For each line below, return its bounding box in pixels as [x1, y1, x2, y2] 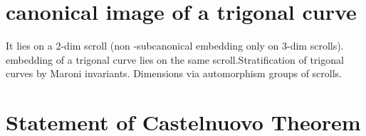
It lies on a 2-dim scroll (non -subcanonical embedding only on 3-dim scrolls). [6, 38, 344, 53]
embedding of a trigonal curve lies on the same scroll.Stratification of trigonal [6, 52, 344, 67]
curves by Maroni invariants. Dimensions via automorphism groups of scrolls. [6, 66, 343, 81]
